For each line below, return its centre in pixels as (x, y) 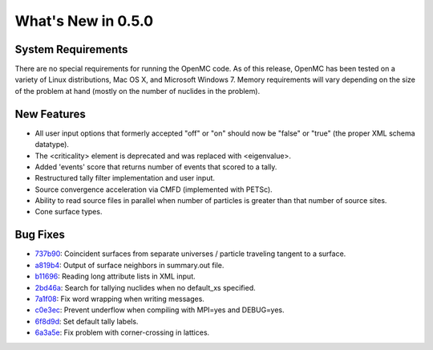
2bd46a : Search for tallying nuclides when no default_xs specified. (145, 287)
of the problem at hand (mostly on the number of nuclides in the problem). (138, 91)
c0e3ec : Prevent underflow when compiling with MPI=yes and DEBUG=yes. (160, 310)
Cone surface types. (69, 212)
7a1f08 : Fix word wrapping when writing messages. (119, 299)
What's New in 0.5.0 (84, 21)
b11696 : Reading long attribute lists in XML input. (115, 276)
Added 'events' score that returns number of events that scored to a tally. (156, 167)
